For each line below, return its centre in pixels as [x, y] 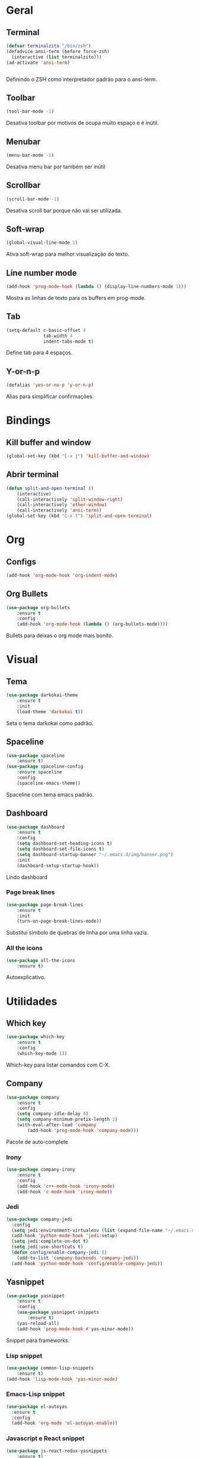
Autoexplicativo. [26, 977]
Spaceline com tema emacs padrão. [50, 794]
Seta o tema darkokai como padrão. [50, 723]
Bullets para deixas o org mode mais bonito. [60, 636]
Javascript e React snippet [45, 1438]
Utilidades [32, 1001]
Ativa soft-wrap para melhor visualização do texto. [68, 254]
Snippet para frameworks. [38, 1340]
